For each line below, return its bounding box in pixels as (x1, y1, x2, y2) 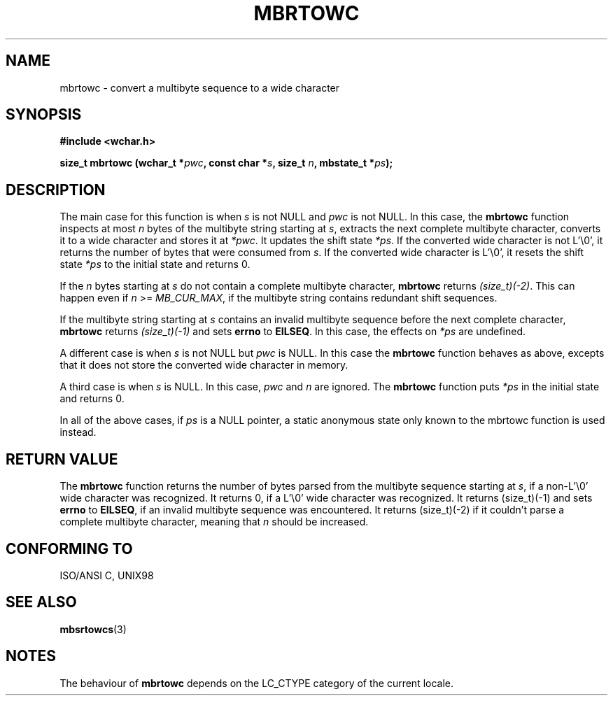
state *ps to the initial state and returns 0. (59, 258, 251, 271)
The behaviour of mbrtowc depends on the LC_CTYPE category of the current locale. (59, 677, 454, 689)
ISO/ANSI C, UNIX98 (59, 569, 154, 581)
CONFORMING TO (6, 539, 133, 558)
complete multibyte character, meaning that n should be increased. (59, 516, 369, 528)
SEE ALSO (6, 593, 77, 611)
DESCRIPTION (6, 180, 106, 199)
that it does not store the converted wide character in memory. (59, 359, 348, 371)
